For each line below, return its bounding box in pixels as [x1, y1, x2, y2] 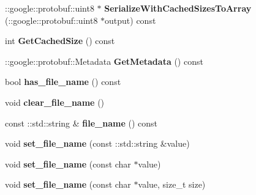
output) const [105, 13, 156, 26]
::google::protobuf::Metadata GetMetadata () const [5, 54, 203, 67]
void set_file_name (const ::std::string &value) [5, 137, 190, 150]
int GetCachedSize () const [5, 34, 115, 47]
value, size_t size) [138, 178, 206, 191]
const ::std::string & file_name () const [5, 116, 157, 129]
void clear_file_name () [5, 95, 105, 108]
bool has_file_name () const [5, 75, 121, 88]
